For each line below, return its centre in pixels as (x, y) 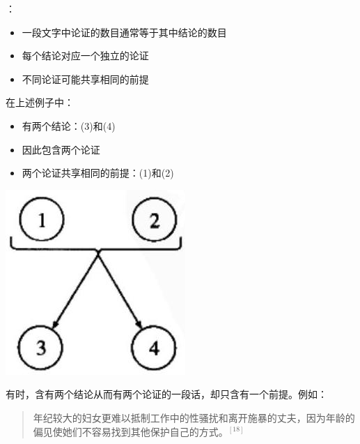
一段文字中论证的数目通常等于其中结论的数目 (124, 32)
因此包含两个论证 (61, 149)
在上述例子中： (40, 102)
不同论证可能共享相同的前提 (85, 79)
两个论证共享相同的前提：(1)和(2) (98, 173)
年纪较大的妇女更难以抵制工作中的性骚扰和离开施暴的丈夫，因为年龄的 (194, 417)
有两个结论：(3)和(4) (69, 125)
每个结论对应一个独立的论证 (85, 55)
